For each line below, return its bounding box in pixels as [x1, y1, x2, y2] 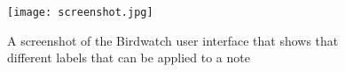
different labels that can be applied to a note [7, 48, 250, 67]
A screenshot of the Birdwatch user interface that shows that [7, 31, 339, 49]
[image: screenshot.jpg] [7, 6, 153, 19]
